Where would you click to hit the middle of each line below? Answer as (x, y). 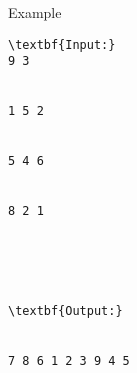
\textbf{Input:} (62, 44)
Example (35, 12)
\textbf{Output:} (65, 311)
